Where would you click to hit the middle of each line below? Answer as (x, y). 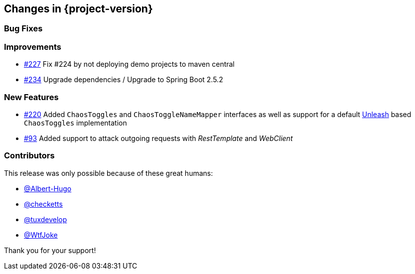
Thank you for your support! (50, 250)
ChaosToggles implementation (75, 123)
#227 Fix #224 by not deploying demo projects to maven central (129, 64)
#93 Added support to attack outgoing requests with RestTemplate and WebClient (158, 138)
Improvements (33, 47)
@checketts (43, 204)
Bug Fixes (23, 29)
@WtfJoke (41, 235)
